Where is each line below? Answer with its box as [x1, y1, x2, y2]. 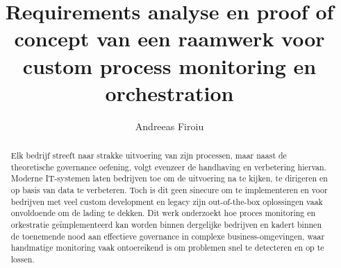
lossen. [10, 253, 35, 265]
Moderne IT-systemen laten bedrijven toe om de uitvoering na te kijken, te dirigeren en [10, 172, 328, 184]
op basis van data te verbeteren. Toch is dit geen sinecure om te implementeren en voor [10, 184, 328, 196]
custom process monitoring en [22, 51, 317, 80]
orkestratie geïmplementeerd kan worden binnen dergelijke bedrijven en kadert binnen [10, 219, 322, 231]
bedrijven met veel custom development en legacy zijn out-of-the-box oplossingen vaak [10, 195, 323, 207]
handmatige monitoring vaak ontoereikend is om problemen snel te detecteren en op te [10, 242, 324, 253]
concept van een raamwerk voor [14, 24, 325, 53]
